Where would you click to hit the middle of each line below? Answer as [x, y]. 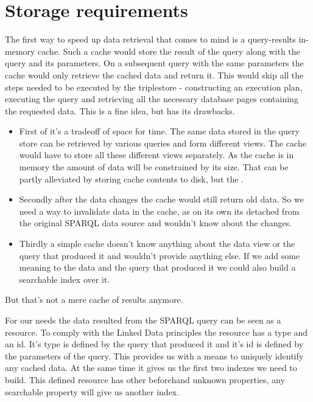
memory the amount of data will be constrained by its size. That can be [154, 167]
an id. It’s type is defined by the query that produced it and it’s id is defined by [154, 344]
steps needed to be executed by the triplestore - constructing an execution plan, [154, 87]
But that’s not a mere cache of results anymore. [94, 300]
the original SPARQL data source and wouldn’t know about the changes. [156, 223]
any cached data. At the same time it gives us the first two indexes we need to [151, 368]
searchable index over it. [65, 279]
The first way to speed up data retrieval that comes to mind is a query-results [150, 39]
